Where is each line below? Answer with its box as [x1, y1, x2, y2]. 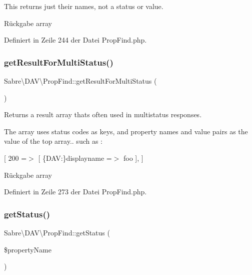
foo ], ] [123, 152, 143, 163]
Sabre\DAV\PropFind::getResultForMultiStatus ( [4, 76, 157, 86]
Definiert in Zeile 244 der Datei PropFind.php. [4, 35, 147, 45]
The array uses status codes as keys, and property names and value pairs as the [4, 126, 248, 136]
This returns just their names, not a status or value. [4, 1, 163, 11]
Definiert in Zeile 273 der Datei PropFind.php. [4, 186, 147, 197]
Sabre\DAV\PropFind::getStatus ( [4, 227, 110, 237]
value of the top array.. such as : [4, 136, 103, 146]
